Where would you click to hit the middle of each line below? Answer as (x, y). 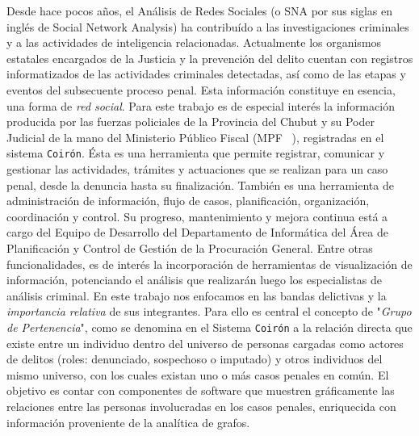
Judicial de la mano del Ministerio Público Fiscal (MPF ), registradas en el (195, 137)
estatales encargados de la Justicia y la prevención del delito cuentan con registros (210, 58)
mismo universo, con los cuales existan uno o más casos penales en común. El (198, 374)
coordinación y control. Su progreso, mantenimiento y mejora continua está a (197, 216)
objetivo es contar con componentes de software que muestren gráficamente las (201, 390)
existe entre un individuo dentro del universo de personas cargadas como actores (205, 343)
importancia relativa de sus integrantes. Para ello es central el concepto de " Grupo (209, 311)
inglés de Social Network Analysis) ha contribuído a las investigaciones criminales (208, 26)
